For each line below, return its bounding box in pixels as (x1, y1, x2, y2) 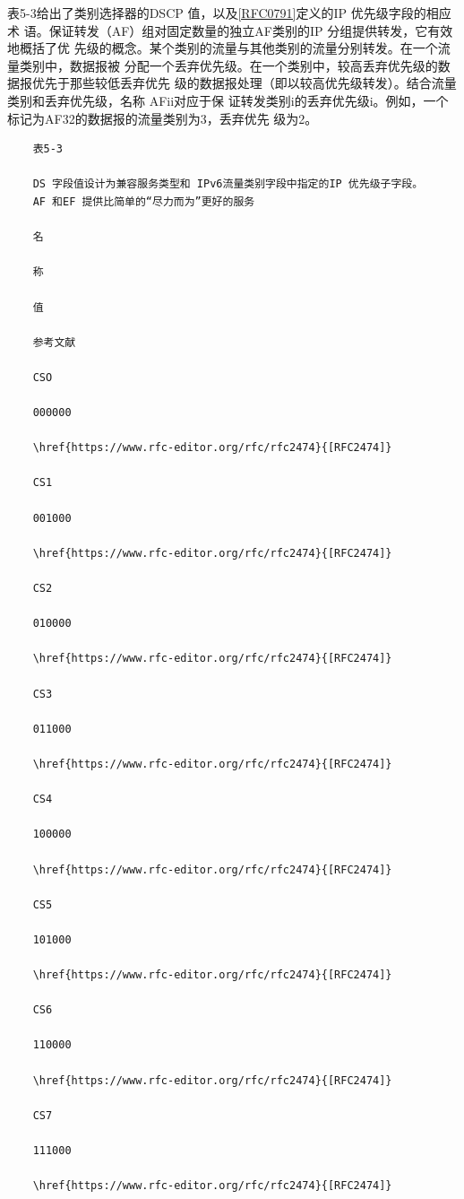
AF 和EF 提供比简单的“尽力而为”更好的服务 (32, 195, 255, 208)
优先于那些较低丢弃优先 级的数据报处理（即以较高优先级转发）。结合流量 (31, 74, 457, 92)
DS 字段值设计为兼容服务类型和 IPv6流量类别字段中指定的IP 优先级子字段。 (32, 178, 424, 191)
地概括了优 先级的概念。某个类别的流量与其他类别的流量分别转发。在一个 (7, 39, 438, 57)
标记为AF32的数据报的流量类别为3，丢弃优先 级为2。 (7, 109, 318, 127)
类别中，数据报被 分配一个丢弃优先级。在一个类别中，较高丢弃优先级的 (19, 56, 438, 74)
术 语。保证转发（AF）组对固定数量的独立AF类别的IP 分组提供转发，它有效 (7, 21, 453, 39)
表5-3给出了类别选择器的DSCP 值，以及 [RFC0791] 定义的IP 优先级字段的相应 (7, 4, 451, 22)
